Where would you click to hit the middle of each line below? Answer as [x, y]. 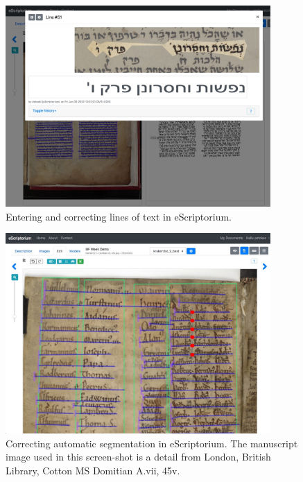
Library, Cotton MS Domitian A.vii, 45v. [93, 471]
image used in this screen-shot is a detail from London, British [138, 457]
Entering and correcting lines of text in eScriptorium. [119, 216]
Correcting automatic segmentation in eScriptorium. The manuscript [152, 443]
